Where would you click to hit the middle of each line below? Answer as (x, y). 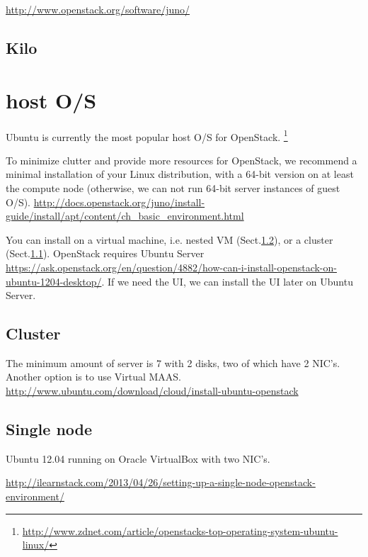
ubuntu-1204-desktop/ (54, 281)
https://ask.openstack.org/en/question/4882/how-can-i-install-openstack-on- (171, 267)
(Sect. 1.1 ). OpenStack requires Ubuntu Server (105, 253)
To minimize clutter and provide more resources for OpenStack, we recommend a (182, 160)
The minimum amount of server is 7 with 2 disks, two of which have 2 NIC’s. (173, 362)
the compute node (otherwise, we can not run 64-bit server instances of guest (173, 187)
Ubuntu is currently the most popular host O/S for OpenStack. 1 (147, 135)
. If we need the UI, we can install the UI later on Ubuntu (227, 281)
